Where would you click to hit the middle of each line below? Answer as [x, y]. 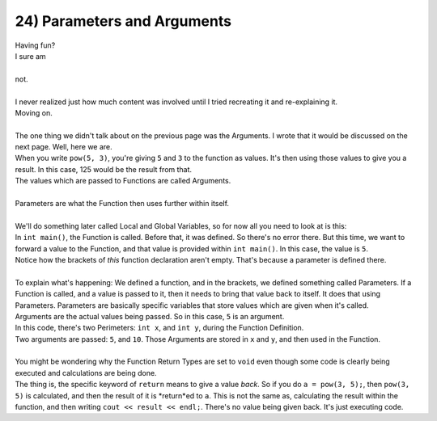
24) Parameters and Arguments [123, 21]
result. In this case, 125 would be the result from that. [104, 169]
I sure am [30, 56]
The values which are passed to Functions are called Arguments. [123, 181]
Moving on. [34, 112]
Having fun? [35, 45]
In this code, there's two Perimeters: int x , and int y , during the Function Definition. [159, 328]
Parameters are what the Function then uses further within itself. [122, 204]
